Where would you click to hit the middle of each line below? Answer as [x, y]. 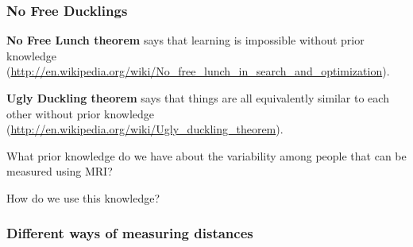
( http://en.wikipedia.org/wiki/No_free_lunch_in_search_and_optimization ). [198, 71]
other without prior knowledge [81, 113]
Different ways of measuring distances [130, 233]
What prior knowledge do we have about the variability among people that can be [206, 155]
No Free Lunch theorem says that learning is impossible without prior [185, 40]
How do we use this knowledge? [83, 197]
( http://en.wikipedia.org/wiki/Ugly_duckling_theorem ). [145, 129]
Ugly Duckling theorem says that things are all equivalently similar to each [198, 98]
